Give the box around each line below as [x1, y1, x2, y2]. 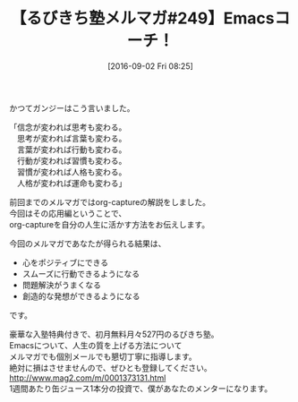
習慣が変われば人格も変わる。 [16, 167, 127, 177]
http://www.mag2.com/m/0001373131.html [9, 372, 166, 383]
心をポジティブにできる [21, 257, 109, 268]
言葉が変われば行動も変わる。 [16, 144, 127, 155]
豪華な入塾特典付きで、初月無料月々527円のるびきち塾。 [9, 329, 219, 339]
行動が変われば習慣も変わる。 [16, 155, 127, 166]
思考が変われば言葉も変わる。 [16, 133, 127, 143]
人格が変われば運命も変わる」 [16, 177, 127, 188]
